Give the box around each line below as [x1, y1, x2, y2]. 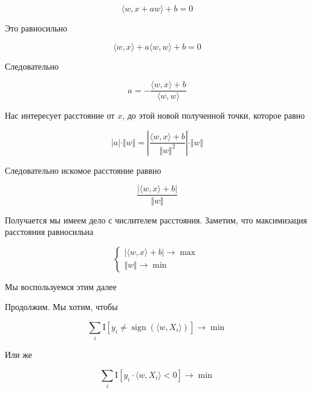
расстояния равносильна [5, 225, 94, 238]
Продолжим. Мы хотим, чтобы [5, 300, 118, 313]
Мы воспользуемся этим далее [5, 280, 117, 292]
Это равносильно [5, 22, 68, 34]
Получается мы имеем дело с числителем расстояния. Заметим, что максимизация [5, 213, 307, 226]
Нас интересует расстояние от [5, 109, 115, 122]
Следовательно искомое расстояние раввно [5, 163, 161, 176]
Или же [5, 348, 32, 361]
